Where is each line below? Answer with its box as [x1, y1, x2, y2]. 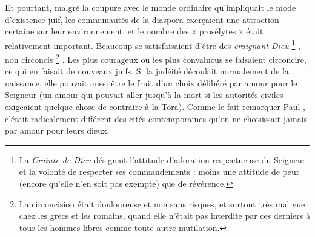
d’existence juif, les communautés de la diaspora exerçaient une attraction [5, 13, 279, 25]
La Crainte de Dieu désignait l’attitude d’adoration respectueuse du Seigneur [19, 153, 306, 166]
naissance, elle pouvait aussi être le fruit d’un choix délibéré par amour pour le [5, 76, 297, 89]
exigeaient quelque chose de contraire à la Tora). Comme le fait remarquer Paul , [5, 100, 305, 113]
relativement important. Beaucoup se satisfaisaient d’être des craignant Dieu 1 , [5, 37, 300, 51]
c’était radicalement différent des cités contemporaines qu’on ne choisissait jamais [5, 112, 308, 125]
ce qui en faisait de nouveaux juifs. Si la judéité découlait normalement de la [5, 65, 289, 77]
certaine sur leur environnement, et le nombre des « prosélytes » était [5, 25, 264, 37]
